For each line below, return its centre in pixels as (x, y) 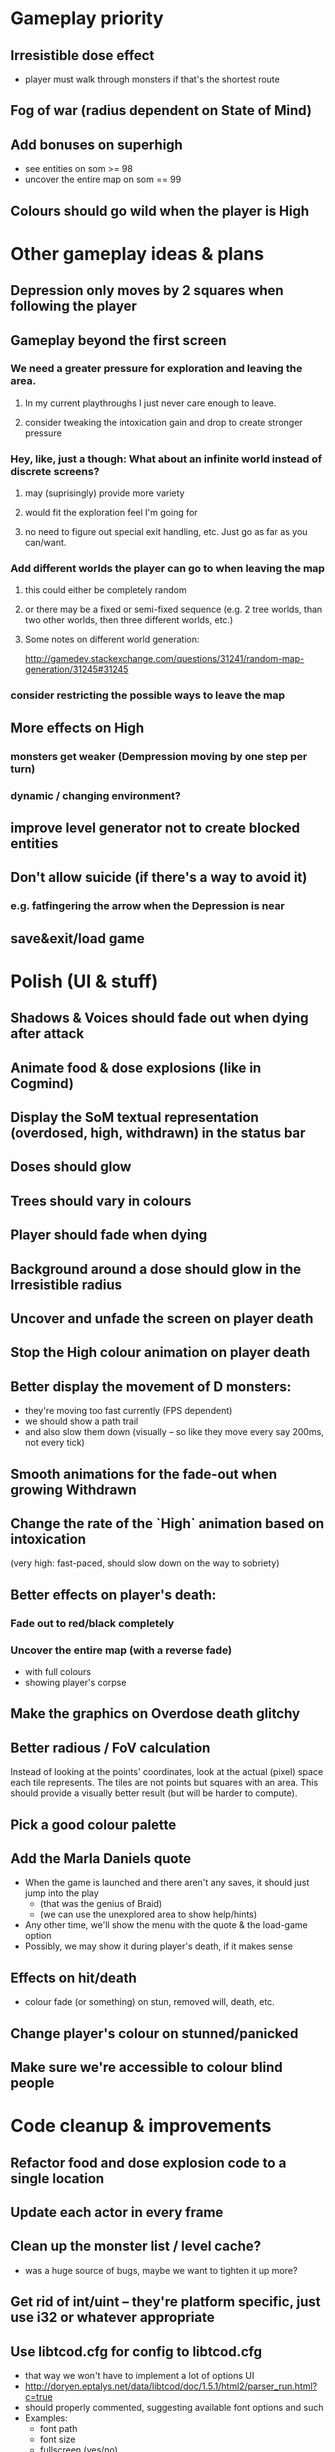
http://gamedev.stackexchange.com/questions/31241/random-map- (164, 659)
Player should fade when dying (109, 1235)
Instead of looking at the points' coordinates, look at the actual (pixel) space (167, 1772)
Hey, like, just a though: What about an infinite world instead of (166, 459)
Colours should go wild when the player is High (160, 210)
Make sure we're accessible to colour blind (146, 2067)
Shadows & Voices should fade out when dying (159, 1018)
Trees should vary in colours (101, 1200)
